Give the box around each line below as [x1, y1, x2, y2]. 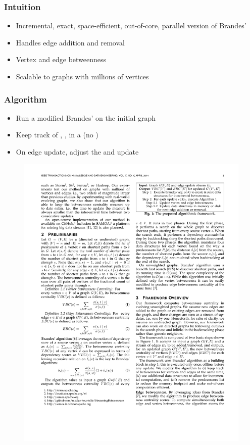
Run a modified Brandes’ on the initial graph [16, 112, 156, 123]
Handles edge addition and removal [16, 37, 125, 47]
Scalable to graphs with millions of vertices [16, 71, 149, 81]
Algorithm [4, 92, 47, 105]
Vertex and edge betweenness [16, 54, 107, 65]
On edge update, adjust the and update [16, 146, 139, 157]
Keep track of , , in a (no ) [16, 129, 98, 140]
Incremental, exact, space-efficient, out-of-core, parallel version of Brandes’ [16, 20, 246, 31]
